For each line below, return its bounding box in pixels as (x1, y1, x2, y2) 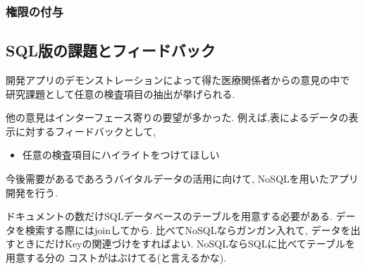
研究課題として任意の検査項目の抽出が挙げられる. (6, 86, 235, 101)
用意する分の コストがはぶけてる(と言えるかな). (6, 250, 227, 264)
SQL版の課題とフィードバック (6, 39, 216, 61)
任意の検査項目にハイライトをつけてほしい (22, 147, 220, 162)
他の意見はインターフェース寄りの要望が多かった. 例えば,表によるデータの (6, 110, 349, 125)
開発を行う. (6, 185, 58, 200)
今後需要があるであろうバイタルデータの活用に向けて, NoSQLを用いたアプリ (6, 171, 359, 186)
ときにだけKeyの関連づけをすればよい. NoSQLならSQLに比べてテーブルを (15, 236, 356, 251)
